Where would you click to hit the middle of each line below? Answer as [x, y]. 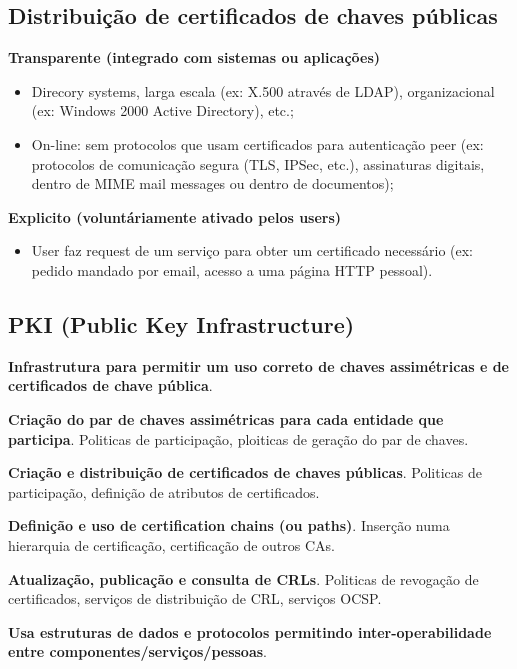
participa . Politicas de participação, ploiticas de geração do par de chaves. [238, 438]
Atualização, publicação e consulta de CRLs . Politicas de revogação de [243, 578]
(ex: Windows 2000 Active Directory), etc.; [162, 110]
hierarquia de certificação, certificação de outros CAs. [171, 544]
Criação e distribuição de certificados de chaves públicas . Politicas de [245, 472]
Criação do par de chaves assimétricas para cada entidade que [226, 418]
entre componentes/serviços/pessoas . [137, 651]
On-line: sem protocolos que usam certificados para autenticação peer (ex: [257, 143]
